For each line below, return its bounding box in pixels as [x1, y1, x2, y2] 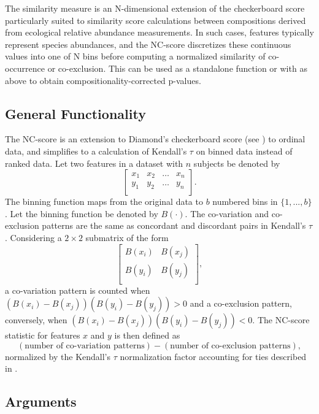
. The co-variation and [185, 207, 269, 220]
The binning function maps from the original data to [5, 195, 203, 208]
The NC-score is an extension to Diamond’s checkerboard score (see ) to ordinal [5, 132, 306, 145]
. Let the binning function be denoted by [5, 207, 158, 220]
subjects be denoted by [193, 156, 280, 169]
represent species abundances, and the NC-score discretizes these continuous [5, 37, 291, 50]
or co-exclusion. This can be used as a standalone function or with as [47, 61, 307, 74]
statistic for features [5, 329, 80, 342]
